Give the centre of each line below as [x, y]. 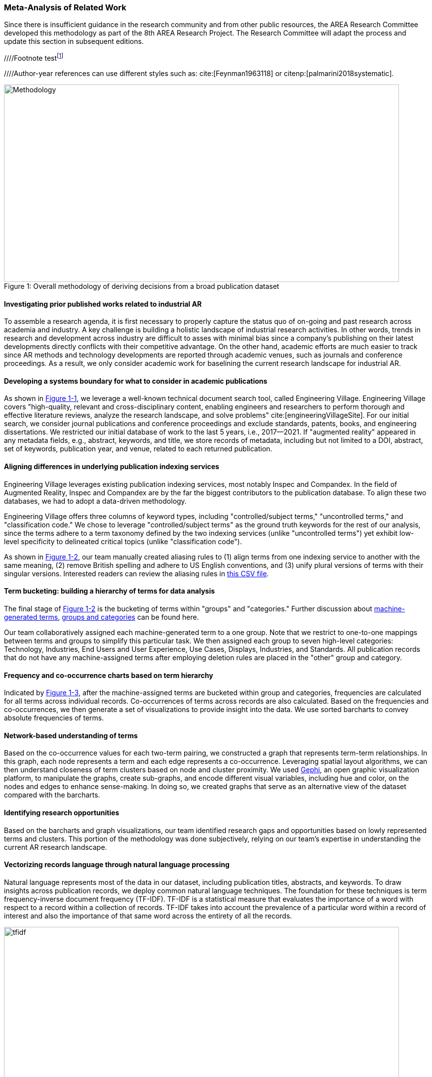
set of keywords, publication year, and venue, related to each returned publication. [138, 449]
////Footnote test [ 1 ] [34, 58]
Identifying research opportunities [62, 812]
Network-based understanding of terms [71, 735]
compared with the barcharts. [52, 795]
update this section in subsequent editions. [74, 41]
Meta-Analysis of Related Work [65, 7]
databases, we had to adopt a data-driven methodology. [95, 501]
